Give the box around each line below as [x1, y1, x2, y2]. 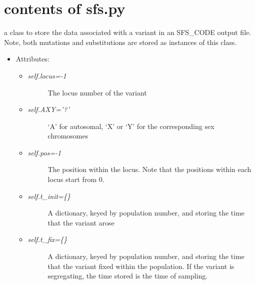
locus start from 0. [47, 174, 104, 184]
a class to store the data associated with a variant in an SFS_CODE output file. [4, 27, 251, 37]
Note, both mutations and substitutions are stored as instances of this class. [4, 36, 237, 47]
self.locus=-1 [27, 70, 66, 80]
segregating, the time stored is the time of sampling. [47, 270, 208, 281]
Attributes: [15, 53, 49, 64]
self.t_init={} [27, 190, 70, 201]
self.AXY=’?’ [27, 104, 69, 114]
